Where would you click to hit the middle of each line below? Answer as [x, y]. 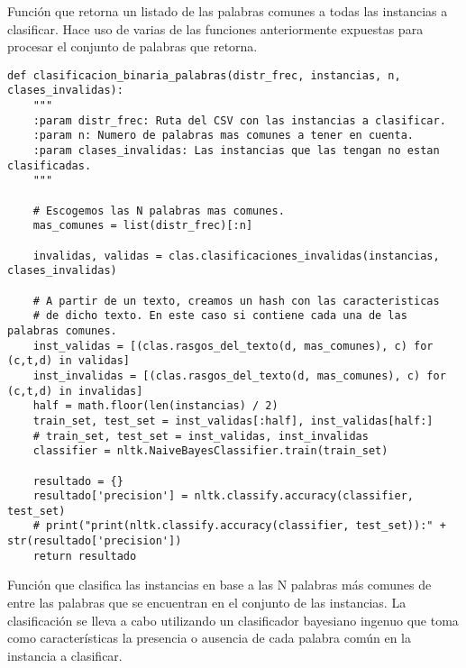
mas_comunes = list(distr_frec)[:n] [143, 226]
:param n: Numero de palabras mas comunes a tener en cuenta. [224, 136]
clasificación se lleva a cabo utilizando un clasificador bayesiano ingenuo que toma [233, 620]
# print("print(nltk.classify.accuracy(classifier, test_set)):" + [239, 526]
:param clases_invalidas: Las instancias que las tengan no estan [236, 151]
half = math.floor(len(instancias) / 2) [155, 406]
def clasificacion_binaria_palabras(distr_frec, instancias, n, [204, 75]
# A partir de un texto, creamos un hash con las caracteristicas [236, 301]
